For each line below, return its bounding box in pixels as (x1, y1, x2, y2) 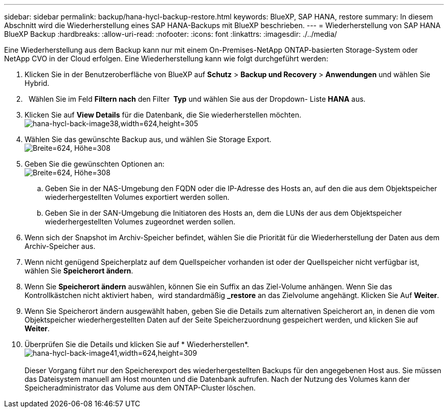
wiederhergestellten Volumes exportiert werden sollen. (45, 193, 230, 201)
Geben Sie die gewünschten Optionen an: (25, 159, 165, 168)
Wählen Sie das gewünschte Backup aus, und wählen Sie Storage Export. (25, 135, 272, 144)
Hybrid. (25, 79, 50, 87)
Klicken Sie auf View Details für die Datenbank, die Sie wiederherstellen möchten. (25, 110, 301, 119)
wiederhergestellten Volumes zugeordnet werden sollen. (45, 217, 236, 226)
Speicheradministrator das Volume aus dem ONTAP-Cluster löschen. (25, 383, 256, 392)
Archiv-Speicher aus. (25, 242, 96, 250)
